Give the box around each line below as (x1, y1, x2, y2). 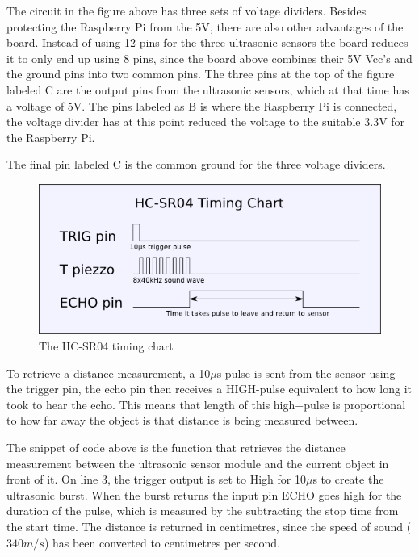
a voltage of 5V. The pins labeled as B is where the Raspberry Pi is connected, (6, 97, 397, 114)
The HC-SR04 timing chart (39, 337, 174, 354)
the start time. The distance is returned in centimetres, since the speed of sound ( (6, 518, 412, 535)
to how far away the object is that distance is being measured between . (6, 412, 358, 429)
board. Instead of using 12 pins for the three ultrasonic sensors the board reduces (6, 34, 409, 51)
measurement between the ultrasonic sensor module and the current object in (6, 454, 389, 471)
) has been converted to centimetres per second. (44, 534, 280, 551)
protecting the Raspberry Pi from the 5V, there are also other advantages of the (6, 18, 404, 35)
